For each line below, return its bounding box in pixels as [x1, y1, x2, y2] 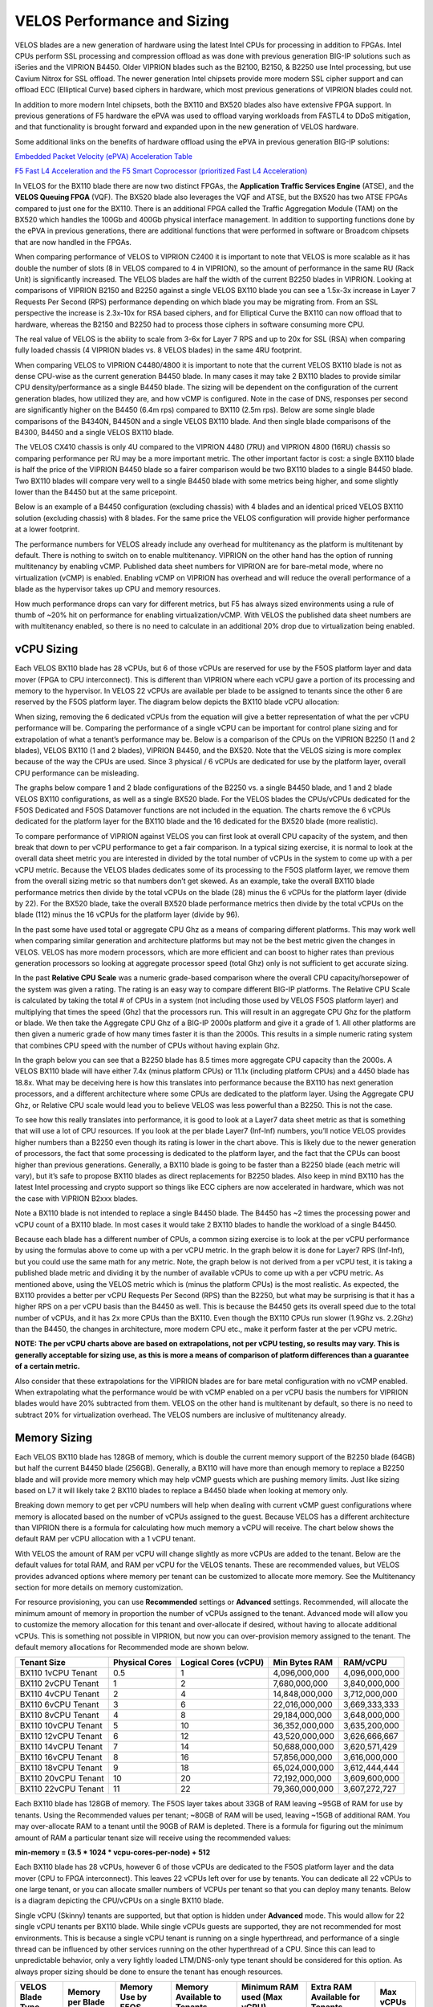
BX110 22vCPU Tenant [19, 1783, 104, 1794]
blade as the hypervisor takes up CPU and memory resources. [14, 584, 221, 594]
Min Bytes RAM [273, 1657, 333, 1668]
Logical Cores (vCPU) [180, 1657, 265, 1668]
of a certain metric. [14, 1362, 80, 1371]
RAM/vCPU [343, 1657, 388, 1668]
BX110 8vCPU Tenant [19, 1710, 99, 1721]
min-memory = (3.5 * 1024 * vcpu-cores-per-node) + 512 [14, 1847, 211, 1857]
